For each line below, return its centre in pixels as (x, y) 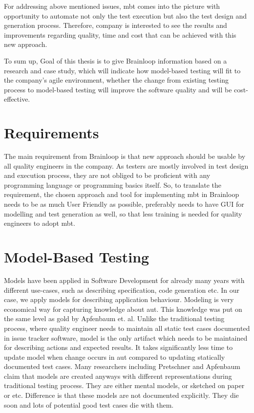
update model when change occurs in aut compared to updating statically (115, 357)
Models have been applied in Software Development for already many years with (124, 280)
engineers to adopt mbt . (40, 223)
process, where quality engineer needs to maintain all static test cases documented (127, 328)
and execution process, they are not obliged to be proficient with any (107, 175)
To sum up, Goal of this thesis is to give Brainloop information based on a (116, 60)
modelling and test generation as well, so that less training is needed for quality (123, 213)
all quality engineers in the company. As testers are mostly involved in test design (126, 165)
